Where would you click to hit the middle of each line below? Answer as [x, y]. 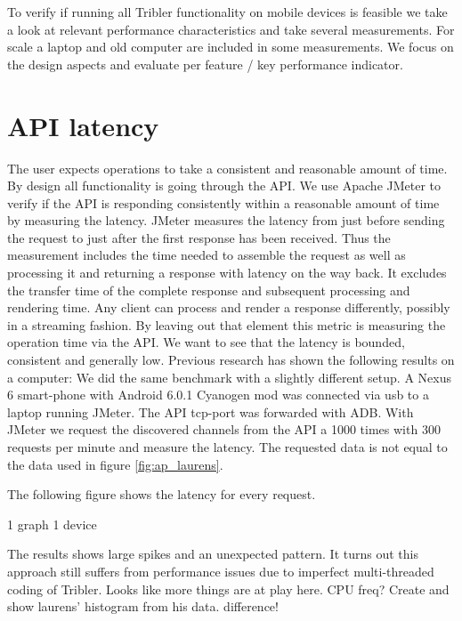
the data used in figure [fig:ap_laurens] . [115, 464]
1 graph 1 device [52, 524]
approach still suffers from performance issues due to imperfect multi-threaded [221, 571]
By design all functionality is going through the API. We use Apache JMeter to [224, 185]
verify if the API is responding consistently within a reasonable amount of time [223, 202]
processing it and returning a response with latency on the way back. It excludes [227, 273]
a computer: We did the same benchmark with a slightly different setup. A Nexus [229, 377]
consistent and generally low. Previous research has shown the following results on [231, 360]
